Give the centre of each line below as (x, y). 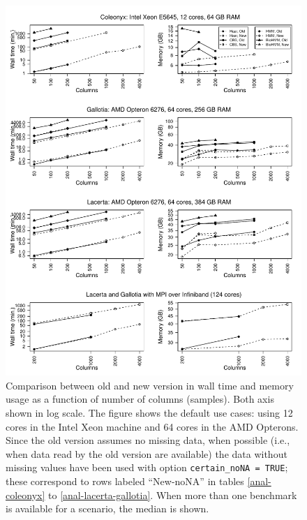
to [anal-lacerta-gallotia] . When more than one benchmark (173, 495)
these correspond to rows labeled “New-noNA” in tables (125, 481)
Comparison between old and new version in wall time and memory (150, 385)
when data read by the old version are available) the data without (147, 453)
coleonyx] (25, 495)
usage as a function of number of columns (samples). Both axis (140, 399)
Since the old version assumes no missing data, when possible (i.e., (148, 440)
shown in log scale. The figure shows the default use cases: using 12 (149, 412)
